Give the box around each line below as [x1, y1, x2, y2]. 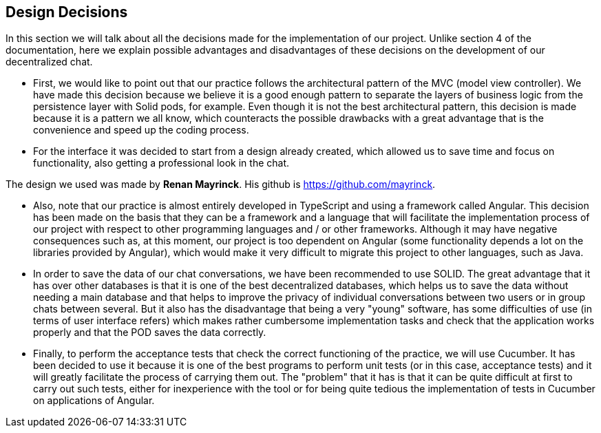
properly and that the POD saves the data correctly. [33, 326, 266, 339]
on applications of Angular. [33, 394, 155, 407]
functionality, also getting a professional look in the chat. [33, 157, 290, 169]
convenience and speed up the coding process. [33, 124, 249, 136]
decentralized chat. [6, 56, 93, 68]
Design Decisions [6, 3, 128, 21]
